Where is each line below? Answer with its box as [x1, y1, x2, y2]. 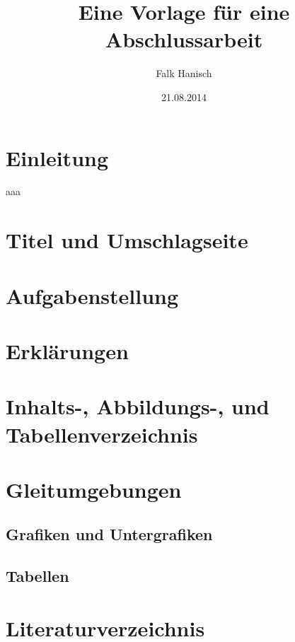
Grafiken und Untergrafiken [6, 523, 213, 545]
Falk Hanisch [156, 66, 212, 81]
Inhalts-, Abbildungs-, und [6, 392, 270, 421]
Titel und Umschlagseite [6, 226, 248, 255]
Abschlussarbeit [105, 25, 263, 54]
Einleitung [6, 143, 109, 172]
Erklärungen [6, 336, 129, 365]
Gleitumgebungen [6, 474, 182, 503]
